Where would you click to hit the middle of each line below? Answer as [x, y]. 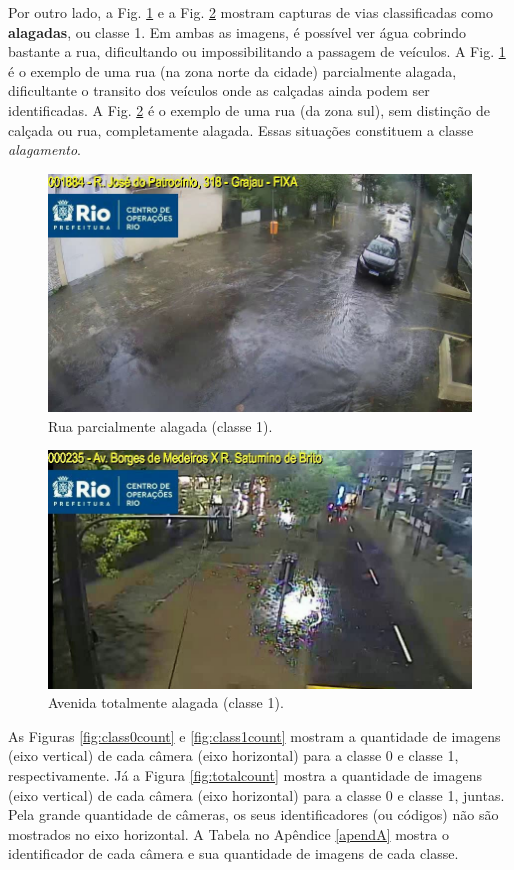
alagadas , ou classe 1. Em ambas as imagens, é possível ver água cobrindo [237, 31]
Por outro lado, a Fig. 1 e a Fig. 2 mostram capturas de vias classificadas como [250, 12]
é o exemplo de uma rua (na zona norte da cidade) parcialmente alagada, [232, 70]
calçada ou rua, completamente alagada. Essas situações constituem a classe [241, 129]
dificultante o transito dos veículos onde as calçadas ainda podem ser [219, 90]
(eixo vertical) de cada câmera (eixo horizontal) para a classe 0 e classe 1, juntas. [256, 794]
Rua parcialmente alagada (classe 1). [160, 425]
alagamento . [44, 149]
